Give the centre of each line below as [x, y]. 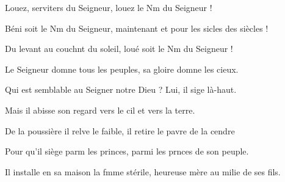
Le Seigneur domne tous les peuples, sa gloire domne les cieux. [122, 69]
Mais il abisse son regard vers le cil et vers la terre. [100, 110]
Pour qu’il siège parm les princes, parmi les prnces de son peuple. [127, 151]
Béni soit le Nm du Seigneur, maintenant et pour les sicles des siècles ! [137, 28]
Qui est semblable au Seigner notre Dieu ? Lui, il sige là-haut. [121, 89]
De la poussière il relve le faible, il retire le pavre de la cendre [120, 130]
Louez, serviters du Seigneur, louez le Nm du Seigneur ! [109, 7]
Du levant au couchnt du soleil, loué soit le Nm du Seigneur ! [119, 49]
